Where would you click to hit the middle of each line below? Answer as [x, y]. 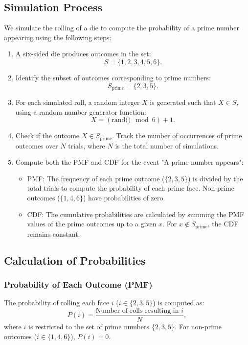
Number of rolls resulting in [137, 310]
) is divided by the [215, 178]
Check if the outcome [47, 136]
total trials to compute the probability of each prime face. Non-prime [131, 188]
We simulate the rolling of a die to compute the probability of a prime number [122, 28]
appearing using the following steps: [58, 37]
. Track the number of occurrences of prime [177, 136]
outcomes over [37, 145]
